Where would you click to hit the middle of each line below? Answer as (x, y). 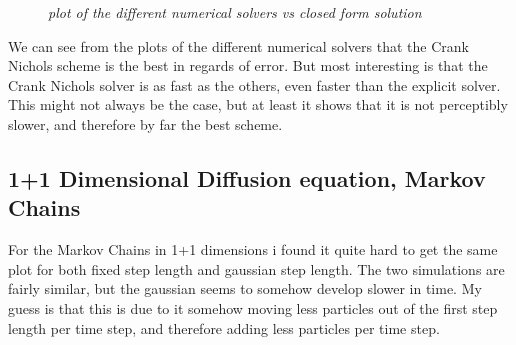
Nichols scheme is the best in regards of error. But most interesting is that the (248, 65)
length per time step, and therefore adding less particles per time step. (224, 327)
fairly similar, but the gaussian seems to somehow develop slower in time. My (245, 288)
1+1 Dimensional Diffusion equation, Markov (247, 177)
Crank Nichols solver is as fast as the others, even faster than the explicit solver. (254, 84)
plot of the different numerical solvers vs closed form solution (235, 12)
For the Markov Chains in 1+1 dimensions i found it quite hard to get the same (253, 249)
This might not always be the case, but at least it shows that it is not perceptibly (258, 104)
